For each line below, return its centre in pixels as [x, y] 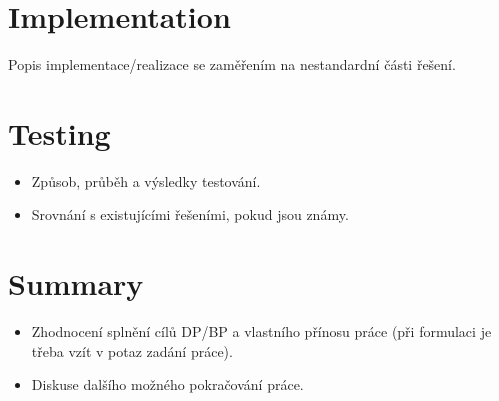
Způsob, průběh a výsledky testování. [146, 180]
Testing [59, 132]
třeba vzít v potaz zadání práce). [132, 350]
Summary [76, 283]
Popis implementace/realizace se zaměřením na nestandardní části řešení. [232, 64]
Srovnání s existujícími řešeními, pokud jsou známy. [190, 214]
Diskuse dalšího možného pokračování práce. [167, 384]
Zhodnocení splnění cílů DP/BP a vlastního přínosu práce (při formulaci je [261, 331]
